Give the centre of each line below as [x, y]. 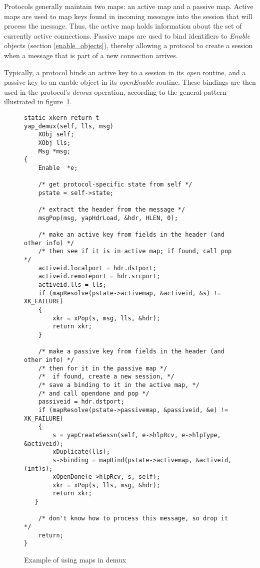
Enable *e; [58, 168]
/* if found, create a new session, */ [106, 377]
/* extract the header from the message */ [112, 210]
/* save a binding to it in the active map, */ [119, 385]
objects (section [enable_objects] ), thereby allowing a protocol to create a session [128, 45]
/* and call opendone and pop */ [94, 393]
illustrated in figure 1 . [38, 102]
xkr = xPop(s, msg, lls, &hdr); [106, 318]
